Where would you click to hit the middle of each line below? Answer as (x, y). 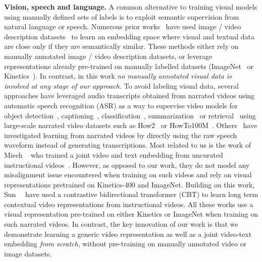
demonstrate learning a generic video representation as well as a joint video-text (128, 234)
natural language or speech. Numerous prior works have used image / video (123, 26)
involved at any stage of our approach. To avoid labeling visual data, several (121, 85)
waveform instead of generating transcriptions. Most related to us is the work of (128, 145)
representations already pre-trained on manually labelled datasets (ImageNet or (129, 66)
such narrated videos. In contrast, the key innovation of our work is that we (121, 224)
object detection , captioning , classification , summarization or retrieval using (130, 115)
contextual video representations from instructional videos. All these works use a (129, 204)
